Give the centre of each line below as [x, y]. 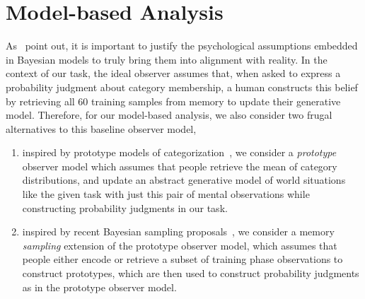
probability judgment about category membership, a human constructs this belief [182, 87]
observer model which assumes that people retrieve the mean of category [180, 166]
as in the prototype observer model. [99, 287]
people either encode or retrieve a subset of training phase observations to [182, 259]
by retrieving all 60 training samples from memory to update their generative [173, 101]
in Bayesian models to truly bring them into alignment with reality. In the [167, 59]
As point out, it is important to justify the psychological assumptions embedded [182, 46]
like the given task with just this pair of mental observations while [166, 194]
